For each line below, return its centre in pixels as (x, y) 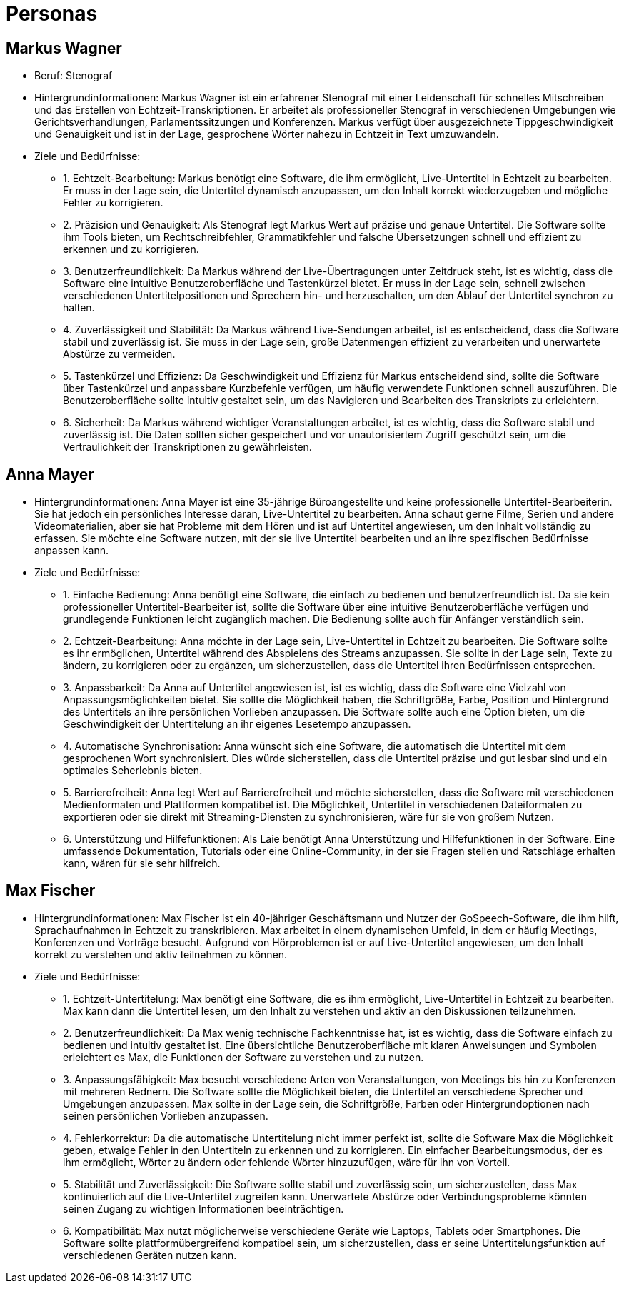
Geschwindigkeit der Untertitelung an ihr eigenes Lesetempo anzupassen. (237, 724)
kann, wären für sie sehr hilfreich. (142, 863)
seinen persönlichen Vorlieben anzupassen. (166, 1115)
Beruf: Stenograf (74, 76)
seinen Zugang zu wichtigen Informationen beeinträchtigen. (203, 1208)
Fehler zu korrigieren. (113, 203)
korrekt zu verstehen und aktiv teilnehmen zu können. (161, 954)
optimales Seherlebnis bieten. (133, 771)
